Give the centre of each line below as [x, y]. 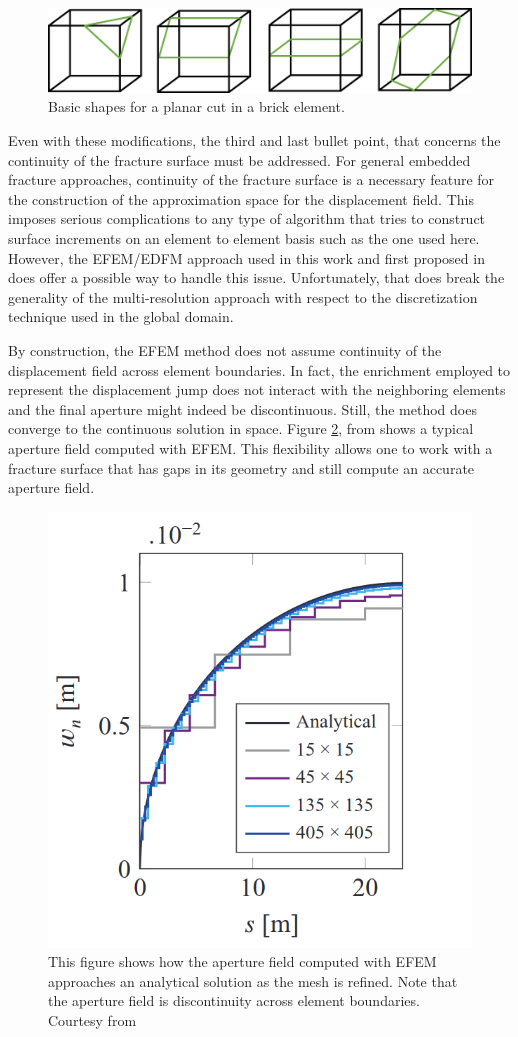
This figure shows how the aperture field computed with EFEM [242, 961]
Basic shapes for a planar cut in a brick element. [196, 106]
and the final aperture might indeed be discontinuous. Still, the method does [242, 408]
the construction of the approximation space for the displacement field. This [241, 198]
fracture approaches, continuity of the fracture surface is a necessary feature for [251, 179]
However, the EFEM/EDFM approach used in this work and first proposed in [246, 257]
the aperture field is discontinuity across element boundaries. [234, 1000]
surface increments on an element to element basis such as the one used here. [244, 238]
